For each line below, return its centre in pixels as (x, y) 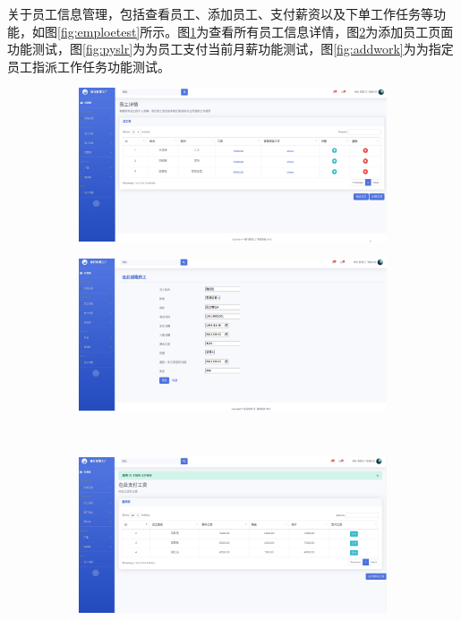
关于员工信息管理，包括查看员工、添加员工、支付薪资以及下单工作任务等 (220, 13)
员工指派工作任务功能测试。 (89, 66)
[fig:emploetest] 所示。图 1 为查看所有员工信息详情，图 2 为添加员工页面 (256, 31)
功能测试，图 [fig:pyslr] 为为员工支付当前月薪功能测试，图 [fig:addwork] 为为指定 (230, 49)
